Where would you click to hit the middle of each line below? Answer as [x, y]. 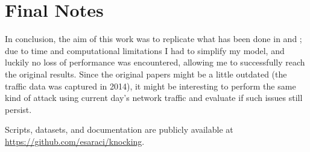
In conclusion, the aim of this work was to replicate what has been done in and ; [153, 39]
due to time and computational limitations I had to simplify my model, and [145, 50]
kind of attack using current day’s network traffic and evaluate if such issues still [154, 98]
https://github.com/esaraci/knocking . [75, 141]
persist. [18, 109]
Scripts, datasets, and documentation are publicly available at [119, 129]
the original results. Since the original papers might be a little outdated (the [146, 74]
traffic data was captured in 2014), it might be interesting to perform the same [150, 86]
